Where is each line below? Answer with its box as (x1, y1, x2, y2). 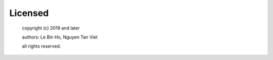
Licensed (9, 7, 49, 18)
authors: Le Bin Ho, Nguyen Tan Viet (22, 34, 98, 40)
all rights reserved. (22, 43, 61, 49)
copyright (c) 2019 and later (22, 25, 80, 31)
